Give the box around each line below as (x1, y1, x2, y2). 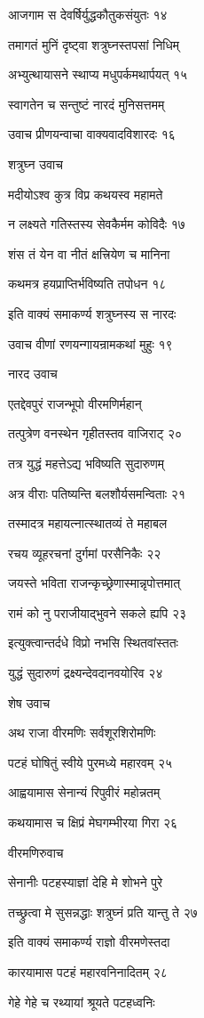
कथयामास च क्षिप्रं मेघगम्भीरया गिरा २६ (8, 813, 178, 832)
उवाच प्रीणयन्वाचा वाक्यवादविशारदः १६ (8, 125, 176, 143)
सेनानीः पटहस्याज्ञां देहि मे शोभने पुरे (8, 873, 163, 892)
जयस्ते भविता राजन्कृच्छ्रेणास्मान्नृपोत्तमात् (8, 574, 181, 592)
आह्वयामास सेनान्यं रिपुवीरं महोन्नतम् (8, 783, 161, 802)
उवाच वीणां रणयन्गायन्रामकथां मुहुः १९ (8, 334, 173, 353)
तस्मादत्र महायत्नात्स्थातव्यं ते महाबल (8, 514, 168, 533)
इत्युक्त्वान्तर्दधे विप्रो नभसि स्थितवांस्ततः (8, 633, 178, 652)
